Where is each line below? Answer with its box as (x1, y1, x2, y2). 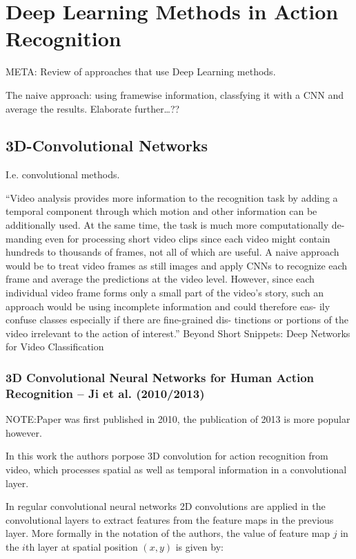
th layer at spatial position (25, 539, 138, 553)
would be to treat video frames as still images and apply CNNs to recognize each (6, 258, 348, 272)
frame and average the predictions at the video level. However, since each (6, 272, 315, 286)
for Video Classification (6, 339, 104, 354)
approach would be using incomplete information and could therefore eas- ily (6, 299, 330, 313)
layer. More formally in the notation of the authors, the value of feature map (6, 526, 330, 540)
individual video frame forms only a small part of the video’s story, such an (6, 285, 324, 300)
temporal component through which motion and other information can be (6, 204, 317, 218)
